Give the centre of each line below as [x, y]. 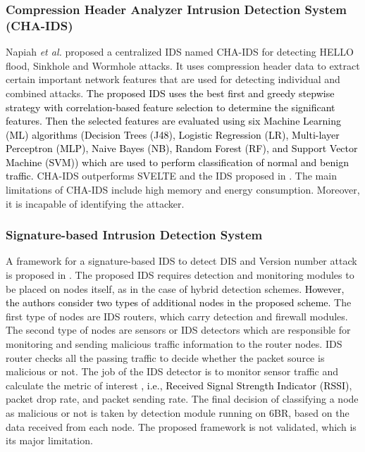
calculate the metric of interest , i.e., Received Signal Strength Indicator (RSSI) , [179, 385]
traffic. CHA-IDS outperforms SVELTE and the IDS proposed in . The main [171, 176]
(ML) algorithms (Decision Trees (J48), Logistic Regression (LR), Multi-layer [173, 134]
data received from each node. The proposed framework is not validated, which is [181, 426]
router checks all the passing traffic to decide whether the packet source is [165, 357]
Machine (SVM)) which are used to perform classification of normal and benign [177, 162]
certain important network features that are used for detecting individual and [173, 79]
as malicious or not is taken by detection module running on [136, 413]
